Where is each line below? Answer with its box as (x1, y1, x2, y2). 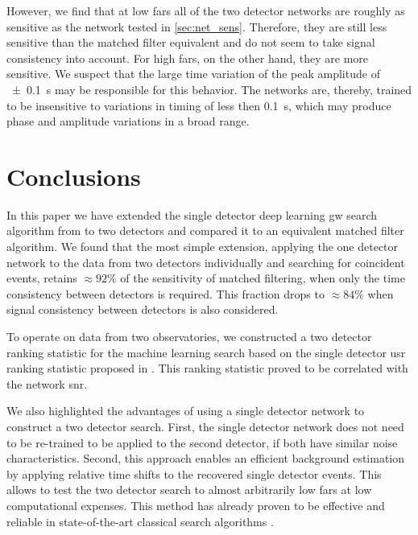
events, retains (6, 270, 77, 286)
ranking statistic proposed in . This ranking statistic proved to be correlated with (6, 360, 408, 377)
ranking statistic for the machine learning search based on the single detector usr (6, 344, 406, 360)
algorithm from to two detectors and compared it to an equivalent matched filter (6, 222, 404, 239)
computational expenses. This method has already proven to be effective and (6, 496, 385, 513)
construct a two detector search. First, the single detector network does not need (6, 418, 404, 434)
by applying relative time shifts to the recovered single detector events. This (6, 465, 382, 482)
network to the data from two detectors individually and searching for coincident (6, 253, 405, 270)
